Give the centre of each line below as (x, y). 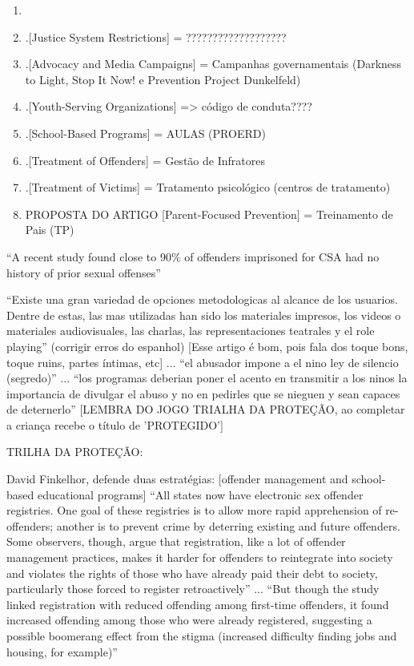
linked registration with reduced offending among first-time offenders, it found (198, 604)
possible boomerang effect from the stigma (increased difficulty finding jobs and (202, 636)
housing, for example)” (62, 651)
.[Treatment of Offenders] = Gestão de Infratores (145, 160)
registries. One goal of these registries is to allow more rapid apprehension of (194, 510)
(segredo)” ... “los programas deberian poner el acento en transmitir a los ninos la (207, 378)
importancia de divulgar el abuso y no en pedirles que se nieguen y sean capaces (203, 393)
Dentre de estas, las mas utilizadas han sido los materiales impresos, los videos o (204, 315)
